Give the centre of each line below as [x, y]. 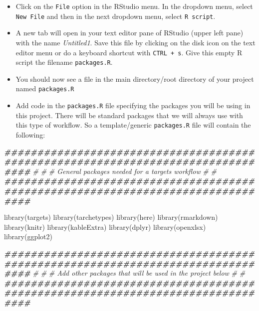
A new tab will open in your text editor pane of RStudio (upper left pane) [129, 33]
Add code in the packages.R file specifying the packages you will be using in [133, 105]
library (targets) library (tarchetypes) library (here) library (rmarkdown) [111, 217]
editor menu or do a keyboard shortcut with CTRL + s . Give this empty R [129, 52]
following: [30, 134]
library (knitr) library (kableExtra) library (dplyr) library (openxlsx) [105, 227]
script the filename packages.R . [64, 62]
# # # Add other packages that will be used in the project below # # [139, 273]
